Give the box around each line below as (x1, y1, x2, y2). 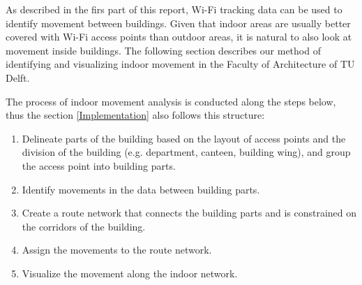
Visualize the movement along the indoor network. (22, 265, 238, 280)
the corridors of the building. (22, 219, 146, 233)
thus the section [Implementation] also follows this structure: (6, 108, 265, 122)
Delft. (6, 70, 30, 85)
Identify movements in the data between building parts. (22, 182, 260, 196)
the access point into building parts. (22, 158, 176, 173)
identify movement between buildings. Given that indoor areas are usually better (6, 15, 351, 30)
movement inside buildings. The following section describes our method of (6, 43, 321, 57)
